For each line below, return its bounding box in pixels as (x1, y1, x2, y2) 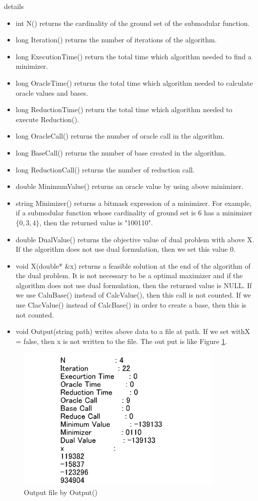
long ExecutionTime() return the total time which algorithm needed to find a (15, 51, 252, 61)
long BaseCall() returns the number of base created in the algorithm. (15, 147, 226, 158)
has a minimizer (204, 207, 253, 218)
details (4, 1, 24, 11)
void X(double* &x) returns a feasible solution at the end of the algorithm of (15, 260, 251, 271)
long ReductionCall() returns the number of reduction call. (15, 164, 195, 174)
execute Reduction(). (15, 114, 80, 124)
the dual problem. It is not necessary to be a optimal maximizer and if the (15, 270, 243, 281)
